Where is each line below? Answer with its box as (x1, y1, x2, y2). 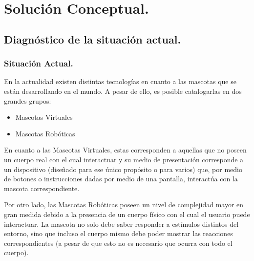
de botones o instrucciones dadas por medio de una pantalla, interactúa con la (4, 174, 238, 184)
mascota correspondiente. (4, 183, 80, 193)
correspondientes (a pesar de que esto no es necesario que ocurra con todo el (4, 238, 233, 248)
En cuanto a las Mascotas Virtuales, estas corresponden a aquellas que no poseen (4, 145, 247, 155)
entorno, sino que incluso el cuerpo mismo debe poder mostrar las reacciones (4, 228, 233, 239)
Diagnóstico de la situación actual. (4, 31, 181, 46)
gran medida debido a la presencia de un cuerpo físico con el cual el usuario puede (4, 209, 250, 219)
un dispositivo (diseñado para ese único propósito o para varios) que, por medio (4, 164, 242, 174)
